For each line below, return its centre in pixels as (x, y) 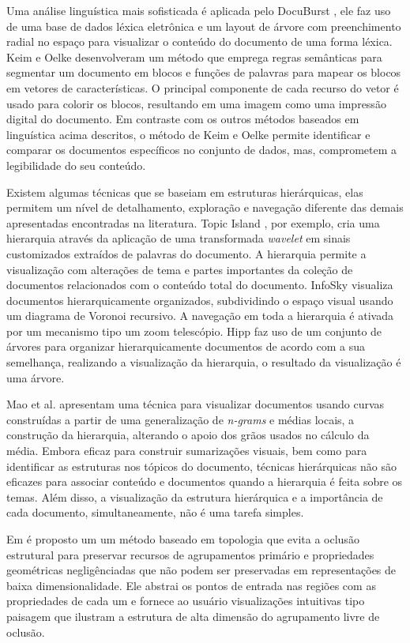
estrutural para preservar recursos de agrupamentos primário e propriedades (190, 554)
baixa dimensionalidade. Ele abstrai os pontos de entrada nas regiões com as (191, 585)
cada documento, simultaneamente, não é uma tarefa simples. (155, 512)
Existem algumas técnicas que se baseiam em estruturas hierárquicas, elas (185, 192)
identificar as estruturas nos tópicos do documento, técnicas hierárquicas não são (201, 466)
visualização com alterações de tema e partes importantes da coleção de (180, 269)
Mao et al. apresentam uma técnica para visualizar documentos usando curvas (196, 404)
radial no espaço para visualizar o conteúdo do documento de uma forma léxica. (199, 41)
